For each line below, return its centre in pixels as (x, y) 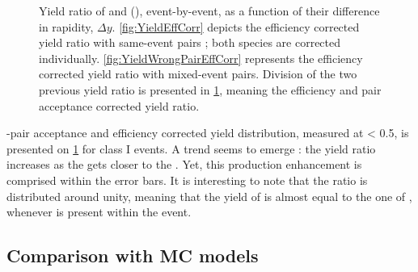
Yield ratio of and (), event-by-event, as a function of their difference (209, 10)
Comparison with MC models (133, 255)
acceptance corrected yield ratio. (119, 105)
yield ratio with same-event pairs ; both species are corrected (190, 42)
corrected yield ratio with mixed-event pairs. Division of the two (198, 74)
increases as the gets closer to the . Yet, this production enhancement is (184, 164)
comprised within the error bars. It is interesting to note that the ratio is (187, 180)
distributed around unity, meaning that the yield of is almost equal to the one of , (209, 196)
